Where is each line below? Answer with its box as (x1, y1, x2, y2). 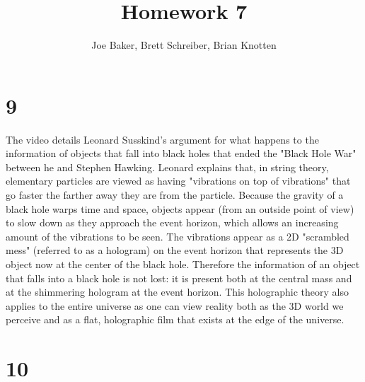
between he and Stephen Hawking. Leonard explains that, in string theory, (6, 159, 329, 174)
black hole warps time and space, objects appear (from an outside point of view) (6, 201, 354, 216)
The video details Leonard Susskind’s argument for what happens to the (6, 132, 319, 146)
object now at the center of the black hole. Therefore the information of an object (6, 257, 360, 271)
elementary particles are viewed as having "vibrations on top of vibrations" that (6, 173, 351, 188)
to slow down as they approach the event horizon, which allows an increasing (6, 215, 339, 230)
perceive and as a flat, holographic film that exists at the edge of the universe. (6, 312, 344, 327)
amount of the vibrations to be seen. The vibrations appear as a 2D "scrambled (6, 228, 349, 243)
